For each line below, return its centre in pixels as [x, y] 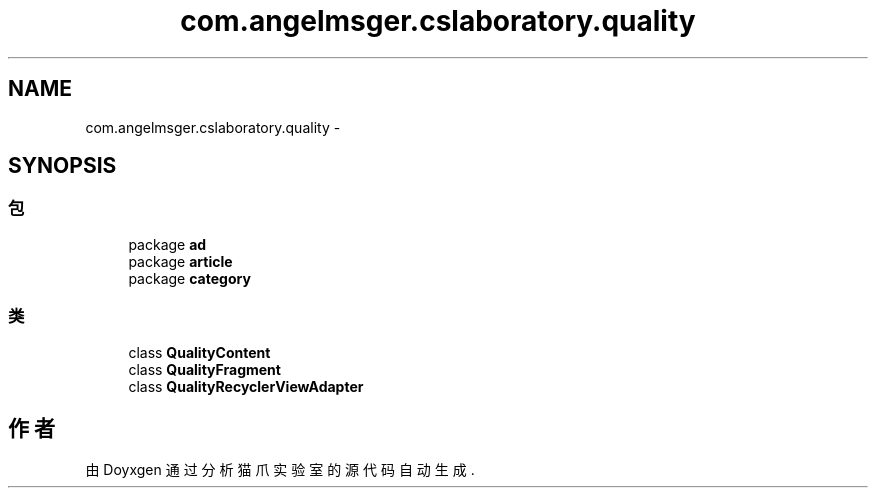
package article [180, 261]
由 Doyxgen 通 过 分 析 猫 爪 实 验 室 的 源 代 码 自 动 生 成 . [280, 470]
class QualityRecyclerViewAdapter [246, 386]
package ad [167, 244]
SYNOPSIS [62, 166]
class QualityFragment [204, 369]
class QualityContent [199, 352]
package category [189, 278]
